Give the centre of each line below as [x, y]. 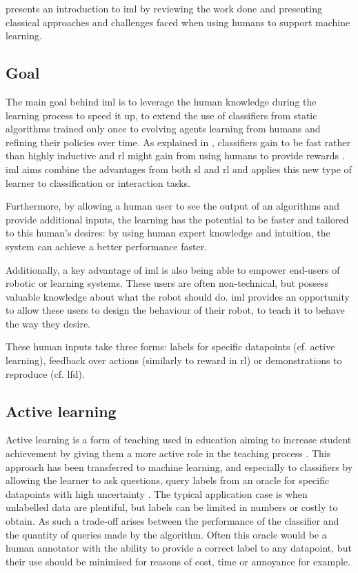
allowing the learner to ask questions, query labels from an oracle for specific [168, 480]
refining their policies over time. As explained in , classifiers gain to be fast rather [178, 142]
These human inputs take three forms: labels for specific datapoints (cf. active [170, 346]
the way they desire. [48, 323]
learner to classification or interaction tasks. [98, 182]
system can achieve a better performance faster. [107, 246]
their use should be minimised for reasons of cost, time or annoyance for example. [178, 561]
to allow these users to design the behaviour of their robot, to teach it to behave [175, 310]
